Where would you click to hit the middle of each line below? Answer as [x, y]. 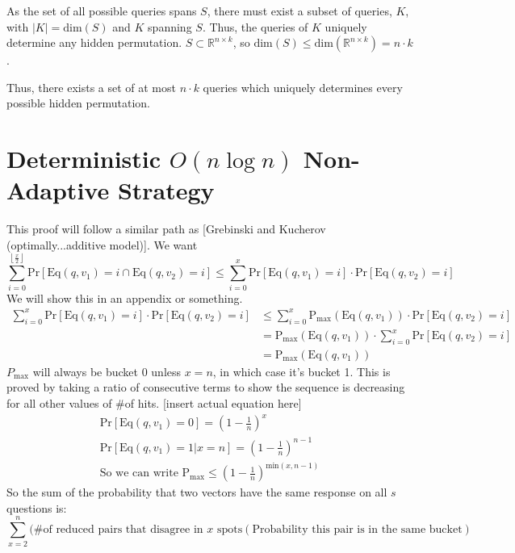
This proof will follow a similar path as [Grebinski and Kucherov [166, 229]
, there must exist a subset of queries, [299, 10]
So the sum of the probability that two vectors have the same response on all [197, 492]
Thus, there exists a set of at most [91, 87]
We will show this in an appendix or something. [125, 297]
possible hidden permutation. [78, 103]
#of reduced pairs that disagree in [118, 530]
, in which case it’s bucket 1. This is [301, 371]
